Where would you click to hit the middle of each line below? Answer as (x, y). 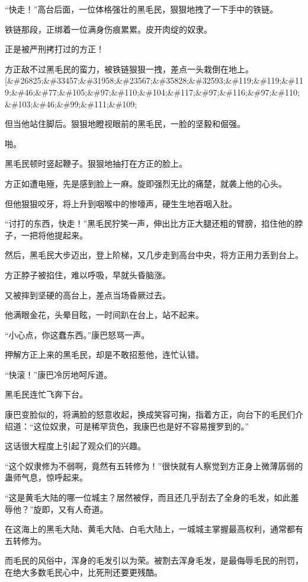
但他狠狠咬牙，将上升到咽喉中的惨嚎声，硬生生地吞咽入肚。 (121, 203)
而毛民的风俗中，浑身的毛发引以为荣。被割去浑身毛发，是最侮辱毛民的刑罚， (154, 560)
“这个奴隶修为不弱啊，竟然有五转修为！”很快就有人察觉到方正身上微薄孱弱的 (154, 465)
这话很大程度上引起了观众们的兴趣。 (75, 446)
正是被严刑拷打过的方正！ (54, 49)
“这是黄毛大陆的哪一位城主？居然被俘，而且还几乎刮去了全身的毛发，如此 (148, 497)
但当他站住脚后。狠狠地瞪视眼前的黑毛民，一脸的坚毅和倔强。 (125, 124)
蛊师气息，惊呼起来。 (46, 477)
